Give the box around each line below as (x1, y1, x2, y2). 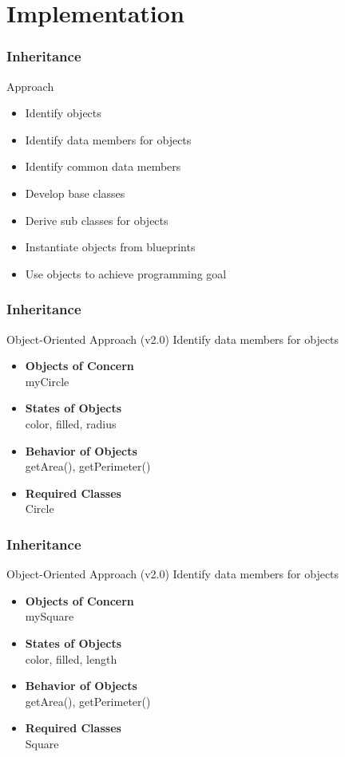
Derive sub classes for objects (25, 211, 169, 228)
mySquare (25, 608, 74, 625)
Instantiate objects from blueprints (25, 239, 196, 255)
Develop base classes (25, 184, 125, 201)
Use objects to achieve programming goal (25, 265, 227, 282)
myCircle (25, 373, 69, 389)
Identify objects (25, 104, 101, 121)
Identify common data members (25, 158, 181, 175)
